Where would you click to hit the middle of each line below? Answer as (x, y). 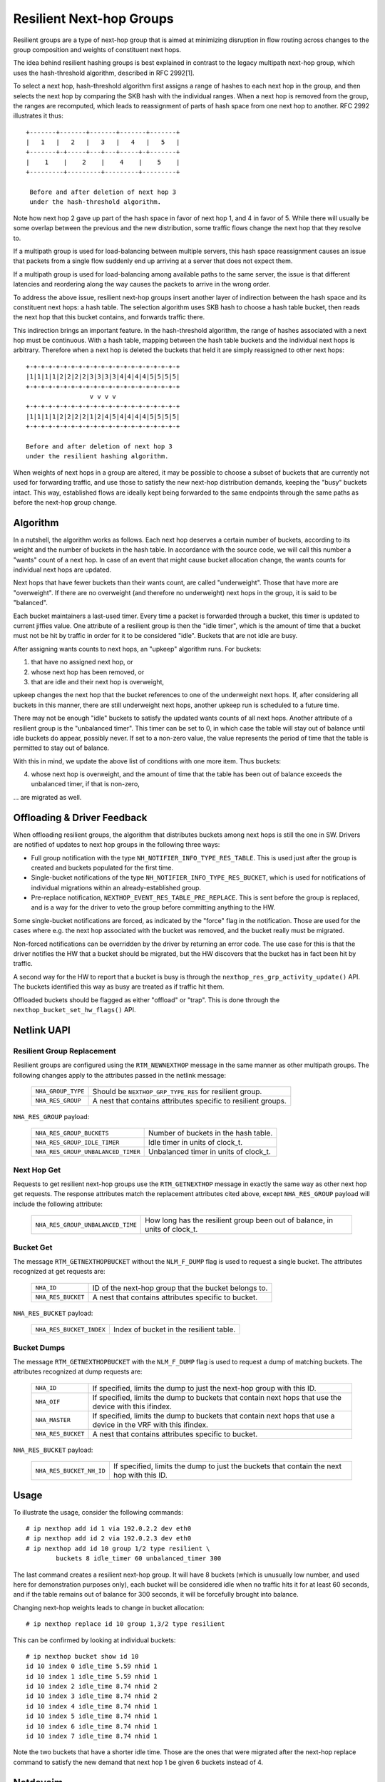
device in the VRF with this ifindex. (150, 1424)
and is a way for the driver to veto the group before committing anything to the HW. (153, 907)
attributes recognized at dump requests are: (78, 1371)
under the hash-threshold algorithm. (96, 202)
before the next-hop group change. (65, 502)
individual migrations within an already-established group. (116, 887)
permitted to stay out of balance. (61, 748)
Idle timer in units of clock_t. (196, 1143)
